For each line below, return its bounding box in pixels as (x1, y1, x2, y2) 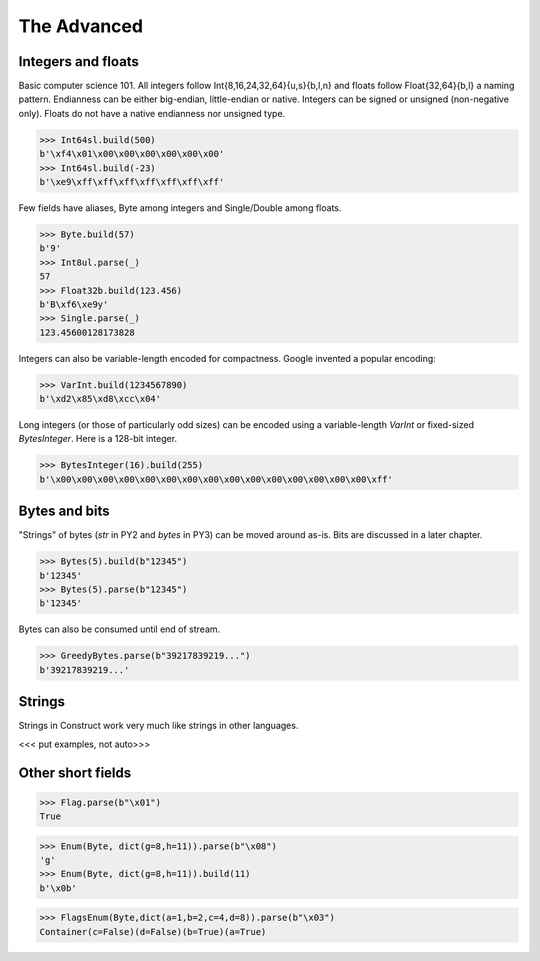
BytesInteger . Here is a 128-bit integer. (18, 433, 178, 445)
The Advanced (18, 15, 144, 37)
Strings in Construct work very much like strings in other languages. (18, 720, 299, 732)
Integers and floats (18, 53, 140, 70)
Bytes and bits (18, 503, 110, 520)
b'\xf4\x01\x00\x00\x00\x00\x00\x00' (39, 148, 225, 160)
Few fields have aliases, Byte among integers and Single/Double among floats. (18, 201, 342, 214)
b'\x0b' (39, 882, 77, 894)
